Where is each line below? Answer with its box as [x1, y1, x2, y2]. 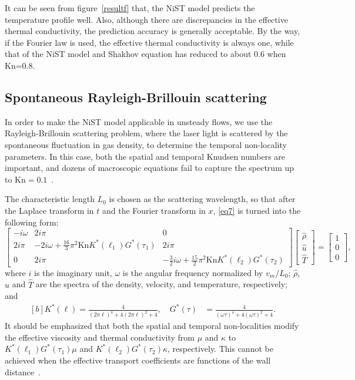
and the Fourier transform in [102, 204, 206, 216]
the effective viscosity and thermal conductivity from [5, 331, 195, 343]
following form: [5, 216, 59, 228]
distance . [5, 365, 41, 378]
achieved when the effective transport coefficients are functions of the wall [5, 354, 271, 366]
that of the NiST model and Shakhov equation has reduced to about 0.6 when [5, 48, 286, 60]
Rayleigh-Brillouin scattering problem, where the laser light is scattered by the [5, 127, 288, 139]
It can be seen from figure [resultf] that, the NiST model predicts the [5, 2, 255, 14]
